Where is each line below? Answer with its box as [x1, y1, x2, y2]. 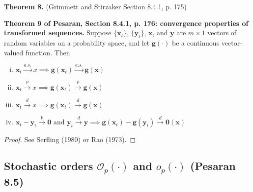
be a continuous [172, 37, 220, 48]
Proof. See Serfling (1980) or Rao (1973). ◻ [4, 134, 136, 144]
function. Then [25, 47, 70, 57]
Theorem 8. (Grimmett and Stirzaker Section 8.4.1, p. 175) [4, 1, 187, 11]
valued [4, 47, 24, 57]
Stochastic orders [4, 158, 93, 173]
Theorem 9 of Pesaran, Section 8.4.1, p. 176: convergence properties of [4, 18, 249, 28]
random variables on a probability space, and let [4, 37, 150, 48]
